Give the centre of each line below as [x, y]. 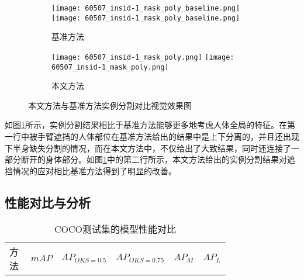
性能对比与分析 [48, 202]
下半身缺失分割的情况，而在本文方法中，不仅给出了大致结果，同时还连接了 [148, 148]
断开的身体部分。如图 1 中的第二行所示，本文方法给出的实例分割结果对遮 [158, 159]
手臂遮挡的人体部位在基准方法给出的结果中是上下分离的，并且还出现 [168, 136]
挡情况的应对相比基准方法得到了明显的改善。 [91, 170]
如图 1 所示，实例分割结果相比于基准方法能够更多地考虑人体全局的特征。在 [146, 125]
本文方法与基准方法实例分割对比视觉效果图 [110, 105]
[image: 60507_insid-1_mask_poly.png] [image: [143, 57]
